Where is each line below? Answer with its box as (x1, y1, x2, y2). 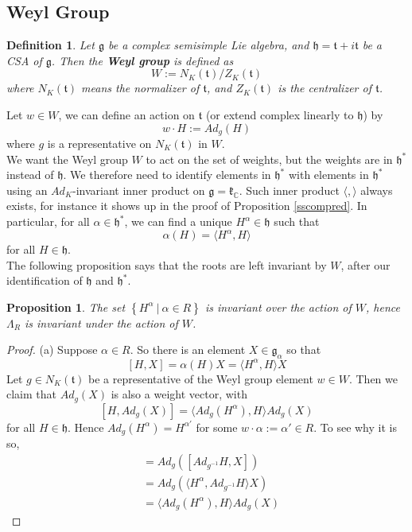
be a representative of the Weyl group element (88, 370, 313, 386)
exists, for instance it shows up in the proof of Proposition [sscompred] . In (6, 197, 367, 214)
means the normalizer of (81, 80, 200, 96)
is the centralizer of (278, 80, 371, 96)
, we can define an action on (58, 106, 195, 122)
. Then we (348, 370, 398, 386)
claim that (6, 386, 56, 402)
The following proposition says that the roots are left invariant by (6, 256, 327, 273)
